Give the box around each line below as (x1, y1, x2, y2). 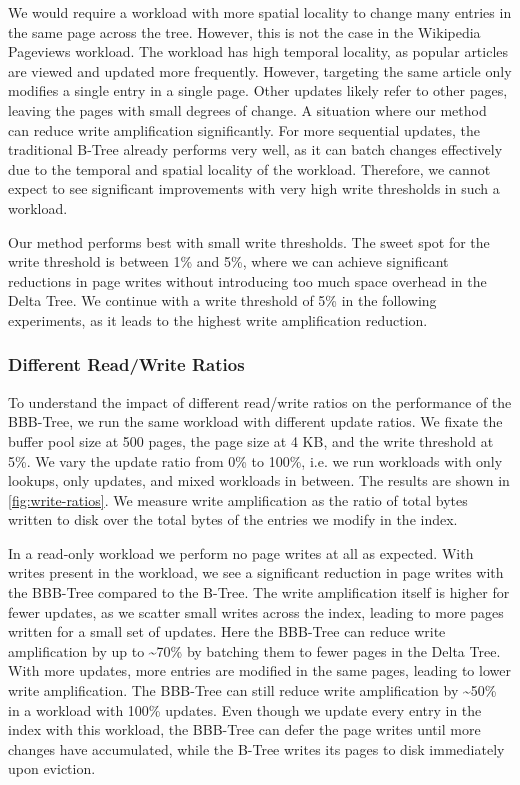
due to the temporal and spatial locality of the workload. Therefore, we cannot (8, 158, 491, 179)
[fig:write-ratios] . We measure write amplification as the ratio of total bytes (8, 489, 468, 510)
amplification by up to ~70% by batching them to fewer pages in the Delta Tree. (8, 640, 501, 661)
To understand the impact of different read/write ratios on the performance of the (8, 391, 512, 412)
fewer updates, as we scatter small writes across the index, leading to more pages (8, 601, 504, 622)
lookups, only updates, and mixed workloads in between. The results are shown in (8, 470, 510, 491)
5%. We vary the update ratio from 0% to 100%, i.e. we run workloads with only (8, 450, 503, 471)
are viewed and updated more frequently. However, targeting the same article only (8, 60, 512, 81)
